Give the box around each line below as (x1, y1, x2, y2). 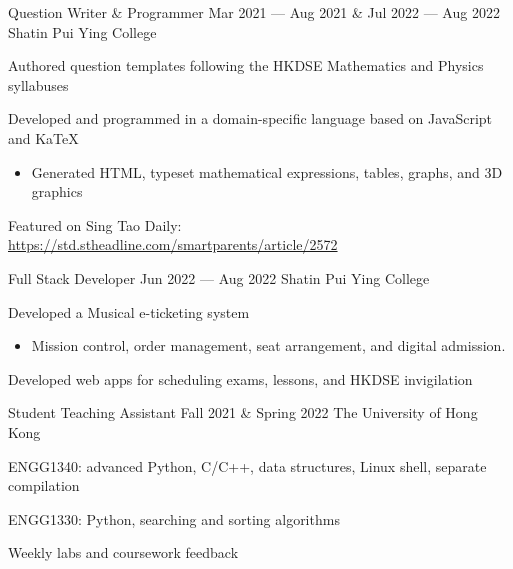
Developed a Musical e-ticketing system (8, 301, 250, 322)
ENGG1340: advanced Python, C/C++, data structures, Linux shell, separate (8, 455, 487, 476)
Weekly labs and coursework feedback (8, 542, 239, 563)
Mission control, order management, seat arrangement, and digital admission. (31, 335, 506, 356)
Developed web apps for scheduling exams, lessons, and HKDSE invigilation (8, 368, 473, 389)
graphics (31, 181, 83, 202)
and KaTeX (8, 127, 79, 148)
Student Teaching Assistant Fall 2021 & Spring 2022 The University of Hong (8, 402, 478, 423)
